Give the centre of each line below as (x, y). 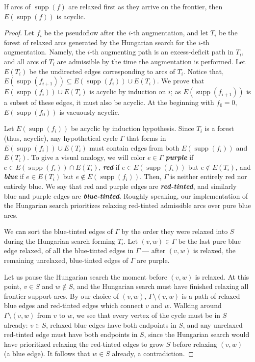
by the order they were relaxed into (175, 231)
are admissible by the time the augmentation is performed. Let (151, 61)
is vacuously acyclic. (89, 112)
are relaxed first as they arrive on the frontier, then (145, 6)
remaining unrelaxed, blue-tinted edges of (66, 260)
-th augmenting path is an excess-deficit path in (162, 52)
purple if (179, 157)
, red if (109, 167)
